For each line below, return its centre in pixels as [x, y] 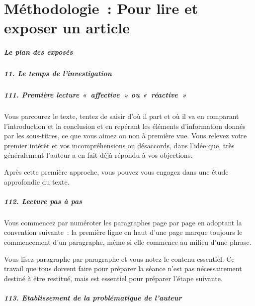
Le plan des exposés [39, 52]
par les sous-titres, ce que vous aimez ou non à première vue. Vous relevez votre [126, 136]
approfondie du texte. [37, 181]
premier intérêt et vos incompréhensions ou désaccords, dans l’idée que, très [119, 145]
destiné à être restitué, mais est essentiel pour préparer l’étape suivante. [113, 278]
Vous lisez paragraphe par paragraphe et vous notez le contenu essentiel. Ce [119, 258]
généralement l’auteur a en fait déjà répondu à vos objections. [98, 155]
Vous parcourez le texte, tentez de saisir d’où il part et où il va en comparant [122, 116]
